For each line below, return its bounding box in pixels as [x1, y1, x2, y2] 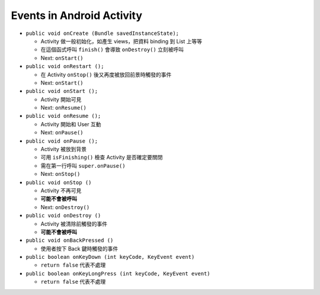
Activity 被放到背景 [40, 146, 87, 153]
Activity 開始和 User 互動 [40, 120, 101, 127]
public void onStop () [25, 179, 92, 186]
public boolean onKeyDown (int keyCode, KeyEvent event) [25, 254, 195, 261]
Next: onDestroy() [40, 203, 90, 210]
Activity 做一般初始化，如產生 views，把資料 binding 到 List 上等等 [40, 37, 203, 44]
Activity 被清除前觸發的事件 [40, 220, 108, 227]
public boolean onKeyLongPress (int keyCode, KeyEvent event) [25, 270, 210, 277]
